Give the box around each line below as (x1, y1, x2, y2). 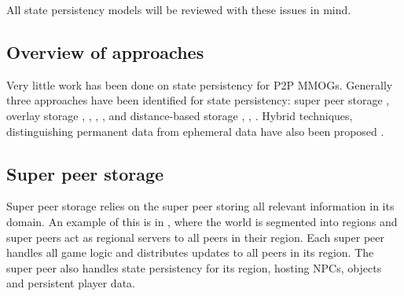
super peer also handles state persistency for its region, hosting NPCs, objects (6, 259, 382, 276)
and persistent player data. (6, 275, 135, 291)
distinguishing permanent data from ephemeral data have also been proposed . (6, 122, 384, 139)
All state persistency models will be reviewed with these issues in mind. (6, 2, 351, 17)
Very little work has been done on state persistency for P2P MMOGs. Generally (6, 76, 393, 93)
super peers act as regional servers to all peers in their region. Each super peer (6, 228, 384, 245)
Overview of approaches (6, 39, 204, 64)
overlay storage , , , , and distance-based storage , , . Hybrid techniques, (6, 107, 353, 123)
